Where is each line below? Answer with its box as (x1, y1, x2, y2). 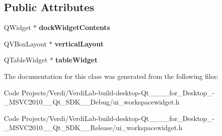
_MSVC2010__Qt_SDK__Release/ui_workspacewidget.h (4, 122, 183, 133)
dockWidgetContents (38, 22, 110, 32)
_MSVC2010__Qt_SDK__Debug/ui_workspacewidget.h (4, 97, 180, 107)
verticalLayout (55, 38, 104, 48)
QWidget (4, 22, 31, 32)
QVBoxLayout (4, 38, 47, 48)
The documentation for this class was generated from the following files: (4, 71, 219, 81)
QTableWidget (4, 55, 48, 65)
